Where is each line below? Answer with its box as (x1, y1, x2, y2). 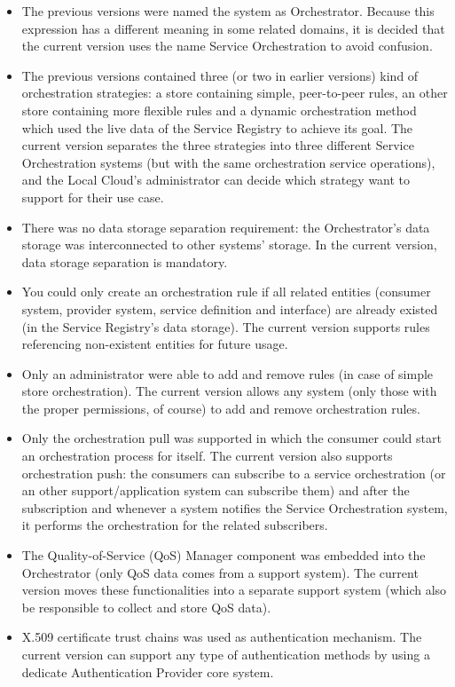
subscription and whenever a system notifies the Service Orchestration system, (21, 498, 448, 517)
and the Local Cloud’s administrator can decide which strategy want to (21, 170, 411, 189)
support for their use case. (21, 187, 164, 206)
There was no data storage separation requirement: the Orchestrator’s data (21, 217, 430, 236)
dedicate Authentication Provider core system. (21, 662, 274, 681)
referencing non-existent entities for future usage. (21, 335, 288, 353)
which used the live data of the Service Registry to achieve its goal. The (21, 118, 413, 137)
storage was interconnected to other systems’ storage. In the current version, (21, 235, 437, 254)
